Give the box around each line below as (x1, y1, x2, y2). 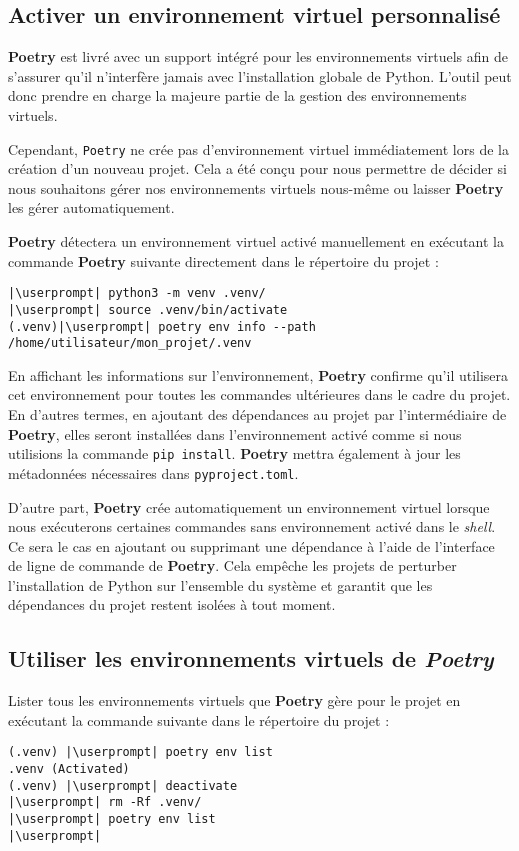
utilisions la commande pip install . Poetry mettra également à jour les (8, 443, 461, 464)
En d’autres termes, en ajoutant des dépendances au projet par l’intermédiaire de (8, 404, 507, 425)
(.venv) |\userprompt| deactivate (8, 778, 238, 793)
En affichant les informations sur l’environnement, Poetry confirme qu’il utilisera (8, 364, 509, 385)
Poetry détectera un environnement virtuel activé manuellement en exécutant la (8, 231, 504, 252)
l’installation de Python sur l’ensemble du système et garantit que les (8, 574, 433, 595)
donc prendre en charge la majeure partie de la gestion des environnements (8, 85, 467, 106)
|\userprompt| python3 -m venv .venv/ (8, 286, 266, 301)
